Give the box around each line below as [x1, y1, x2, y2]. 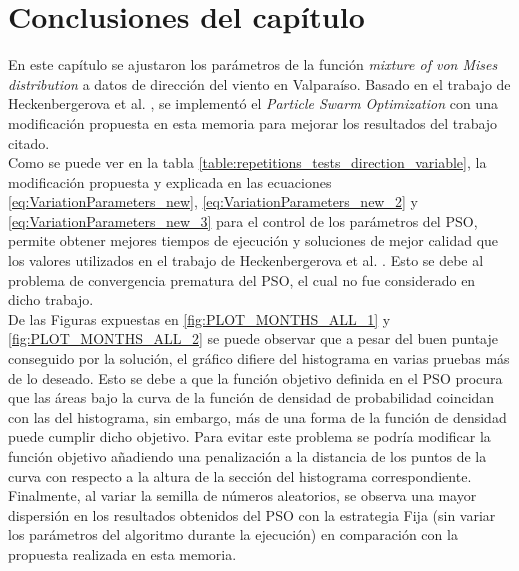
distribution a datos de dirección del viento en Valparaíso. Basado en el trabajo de [8, 73, 511, 94]
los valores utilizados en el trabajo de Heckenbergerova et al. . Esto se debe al [8, 250, 484, 271]
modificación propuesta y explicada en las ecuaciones [8, 171, 332, 192]
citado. [8, 132, 50, 153]
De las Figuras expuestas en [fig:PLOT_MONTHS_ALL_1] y [8, 308, 391, 329]
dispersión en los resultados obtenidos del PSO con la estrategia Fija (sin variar [8, 504, 496, 525]
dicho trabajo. [8, 289, 94, 310]
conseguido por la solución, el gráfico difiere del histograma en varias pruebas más [8, 348, 510, 369]
